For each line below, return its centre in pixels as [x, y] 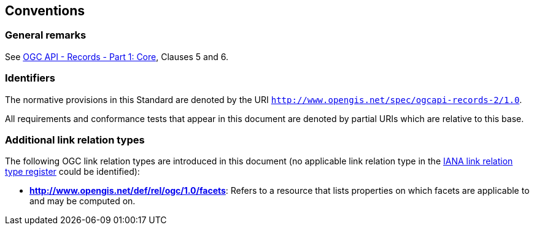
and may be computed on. [83, 201]
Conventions [45, 11]
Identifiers [30, 78]
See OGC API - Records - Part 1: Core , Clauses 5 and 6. [117, 56]
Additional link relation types [75, 140]
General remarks [46, 35]
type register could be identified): [72, 172]
